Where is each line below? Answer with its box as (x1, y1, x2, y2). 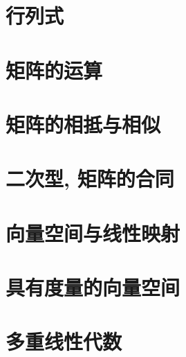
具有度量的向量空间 (6, 273, 180, 302)
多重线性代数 (6, 327, 122, 356)
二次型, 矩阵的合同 (6, 164, 174, 193)
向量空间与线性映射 (6, 218, 180, 247)
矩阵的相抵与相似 (6, 110, 161, 138)
